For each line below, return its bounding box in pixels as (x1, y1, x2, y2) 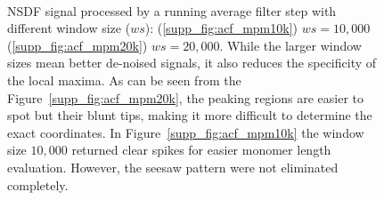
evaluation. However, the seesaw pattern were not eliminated (7, 157, 339, 176)
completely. (7, 175, 69, 194)
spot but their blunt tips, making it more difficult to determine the (7, 106, 372, 124)
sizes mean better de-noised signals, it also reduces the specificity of (7, 53, 377, 72)
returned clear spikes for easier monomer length (71, 140, 331, 159)
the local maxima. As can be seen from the (7, 70, 241, 89)
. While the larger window (219, 36, 362, 54)
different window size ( (7, 19, 131, 37)
